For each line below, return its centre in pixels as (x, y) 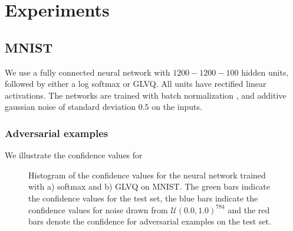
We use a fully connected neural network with (88, 72)
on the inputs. (177, 107)
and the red (249, 209)
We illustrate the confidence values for (74, 155)
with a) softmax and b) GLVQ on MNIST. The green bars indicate (149, 186)
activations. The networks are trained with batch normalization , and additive (146, 95)
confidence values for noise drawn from (98, 209)
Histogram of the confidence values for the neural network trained (147, 175)
